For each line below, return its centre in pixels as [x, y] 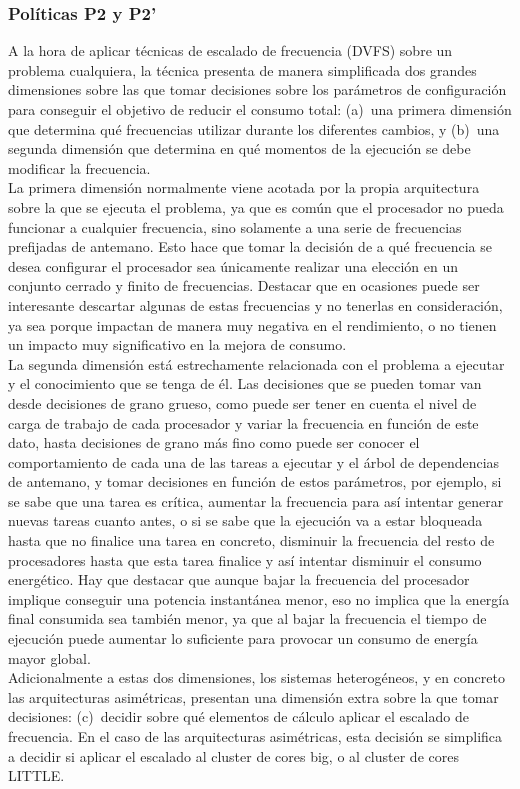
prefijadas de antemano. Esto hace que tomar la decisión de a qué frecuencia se [250, 246]
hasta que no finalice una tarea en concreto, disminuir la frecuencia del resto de [251, 540]
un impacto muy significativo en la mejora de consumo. [177, 344]
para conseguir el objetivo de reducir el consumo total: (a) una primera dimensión [260, 109]
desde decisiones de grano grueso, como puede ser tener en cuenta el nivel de [242, 402]
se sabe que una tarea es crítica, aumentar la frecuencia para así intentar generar [256, 500]
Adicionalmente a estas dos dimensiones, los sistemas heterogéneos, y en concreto [256, 677]
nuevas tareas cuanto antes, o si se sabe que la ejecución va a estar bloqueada [245, 520]
